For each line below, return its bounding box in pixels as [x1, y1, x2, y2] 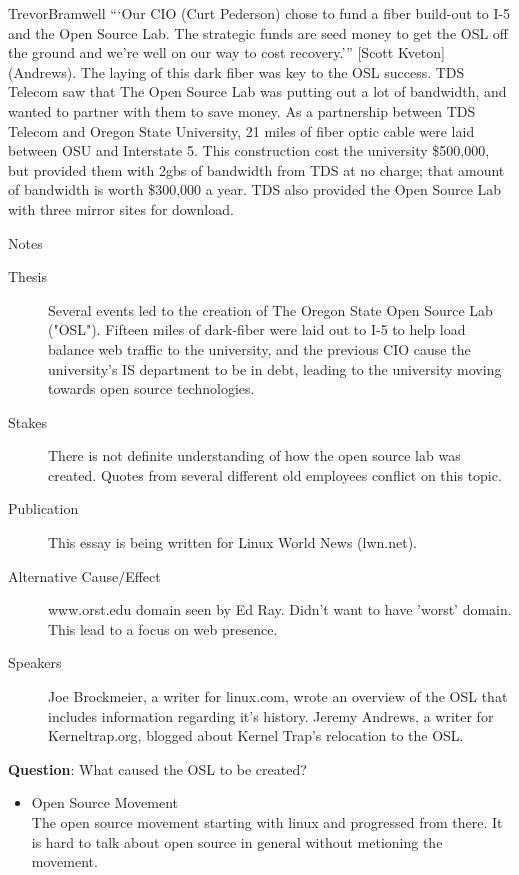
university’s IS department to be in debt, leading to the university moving [48, 358, 502, 379]
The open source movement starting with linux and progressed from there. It [31, 812, 503, 832]
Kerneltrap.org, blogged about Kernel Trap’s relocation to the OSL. [48, 725, 464, 746]
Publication [8, 498, 79, 519]
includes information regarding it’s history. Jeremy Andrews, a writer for [48, 705, 494, 726]
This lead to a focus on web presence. [48, 618, 278, 639]
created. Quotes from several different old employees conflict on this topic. [48, 464, 502, 485]
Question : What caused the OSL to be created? [8, 758, 307, 779]
